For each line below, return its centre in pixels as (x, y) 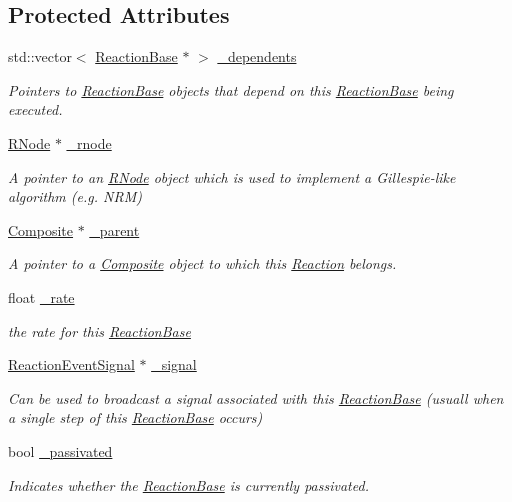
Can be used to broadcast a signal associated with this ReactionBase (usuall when (256, 397)
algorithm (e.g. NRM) (75, 196)
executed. (35, 109)
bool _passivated (60, 450)
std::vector (40, 56)
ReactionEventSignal (71, 364)
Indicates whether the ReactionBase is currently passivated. (188, 484)
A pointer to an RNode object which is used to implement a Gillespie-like (232, 176)
